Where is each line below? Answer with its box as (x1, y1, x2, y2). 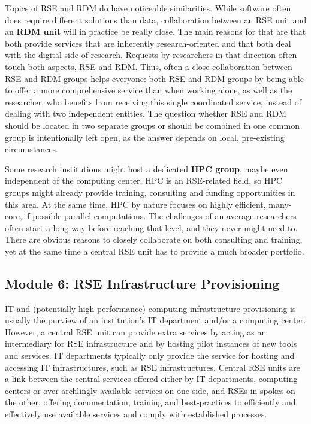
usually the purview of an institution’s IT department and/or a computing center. (5, 314, 306, 326)
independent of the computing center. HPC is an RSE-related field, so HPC (5, 174, 283, 187)
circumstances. (5, 143, 58, 155)
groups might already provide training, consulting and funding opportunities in (5, 186, 295, 198)
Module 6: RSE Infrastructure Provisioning (5, 274, 280, 292)
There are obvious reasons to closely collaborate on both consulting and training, (5, 233, 303, 246)
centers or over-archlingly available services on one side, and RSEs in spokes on (5, 384, 295, 396)
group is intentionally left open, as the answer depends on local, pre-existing (5, 131, 285, 143)
